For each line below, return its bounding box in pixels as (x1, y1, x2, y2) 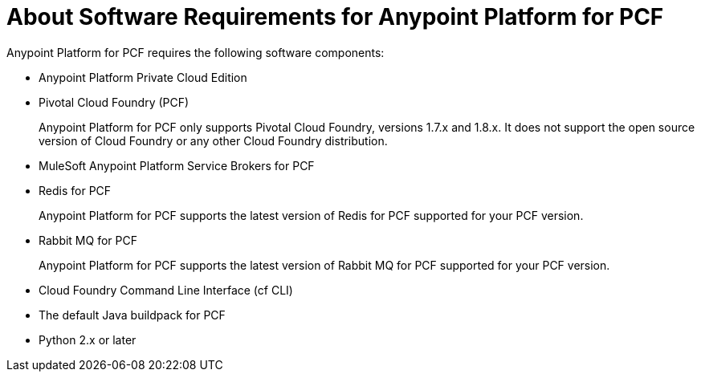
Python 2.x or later (39, 332, 137, 347)
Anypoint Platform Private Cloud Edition (39, 70, 247, 84)
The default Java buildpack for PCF (39, 307, 226, 322)
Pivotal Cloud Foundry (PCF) (39, 95, 190, 109)
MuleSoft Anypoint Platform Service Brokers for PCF (39, 158, 315, 173)
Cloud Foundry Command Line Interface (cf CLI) (39, 282, 293, 297)
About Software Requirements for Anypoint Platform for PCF (6, 3, 664, 30)
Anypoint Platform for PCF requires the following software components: (6, 45, 385, 59)
